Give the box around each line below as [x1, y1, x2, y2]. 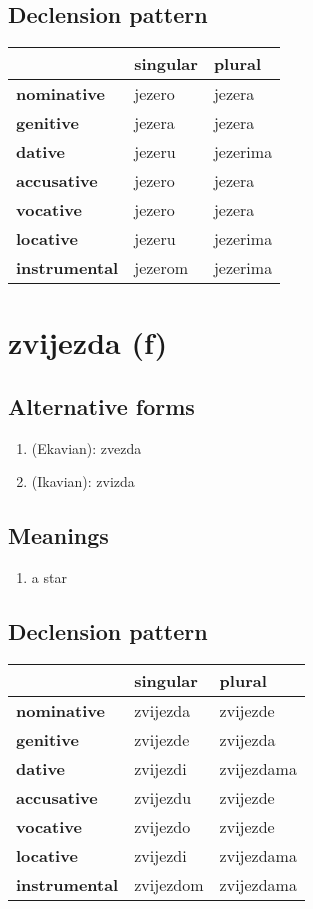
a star [31, 567, 67, 588]
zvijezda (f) [8, 322, 168, 363]
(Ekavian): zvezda [31, 437, 142, 458]
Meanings [8, 520, 109, 551]
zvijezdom [134, 872, 204, 896]
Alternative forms [8, 390, 195, 421]
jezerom [134, 256, 189, 280]
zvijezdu [134, 785, 192, 809]
